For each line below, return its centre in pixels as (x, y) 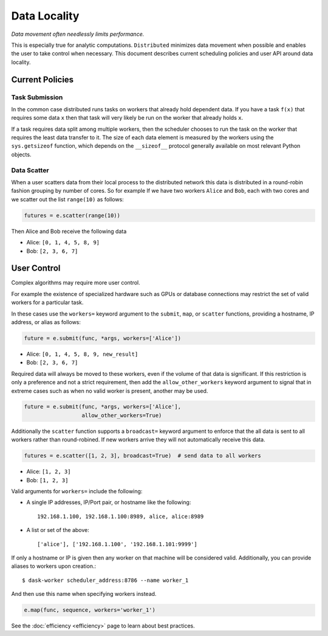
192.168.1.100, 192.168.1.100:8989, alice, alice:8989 (121, 516)
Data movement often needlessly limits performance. (78, 34)
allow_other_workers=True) (122, 415)
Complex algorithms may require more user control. (76, 283)
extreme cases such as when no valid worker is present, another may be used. (110, 391)
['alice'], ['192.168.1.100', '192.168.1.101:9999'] (117, 544)
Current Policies (43, 79)
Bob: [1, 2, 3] (47, 480)
